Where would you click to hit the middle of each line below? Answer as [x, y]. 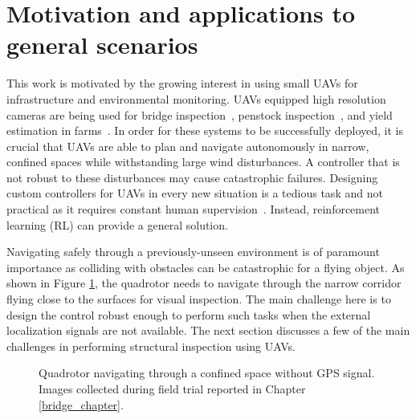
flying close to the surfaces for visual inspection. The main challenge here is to [199, 299]
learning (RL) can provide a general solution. [117, 224]
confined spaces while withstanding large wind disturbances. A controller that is [203, 162]
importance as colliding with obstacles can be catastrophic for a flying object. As [206, 267]
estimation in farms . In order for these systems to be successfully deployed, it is [205, 130]
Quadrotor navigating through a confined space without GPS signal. [207, 373]
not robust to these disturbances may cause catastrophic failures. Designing [192, 177]
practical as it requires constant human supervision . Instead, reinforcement [194, 209]
